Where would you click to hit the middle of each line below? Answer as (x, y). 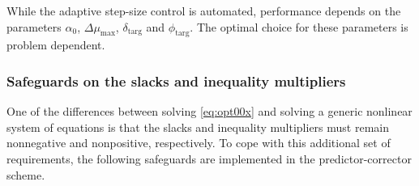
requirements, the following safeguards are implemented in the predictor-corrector (209, 158)
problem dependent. (56, 45)
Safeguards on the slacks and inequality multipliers (176, 80)
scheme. (26, 174)
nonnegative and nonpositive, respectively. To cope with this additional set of (199, 143)
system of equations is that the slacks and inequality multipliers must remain (198, 127)
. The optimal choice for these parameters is (299, 26)
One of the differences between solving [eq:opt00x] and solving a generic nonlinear (209, 111)
